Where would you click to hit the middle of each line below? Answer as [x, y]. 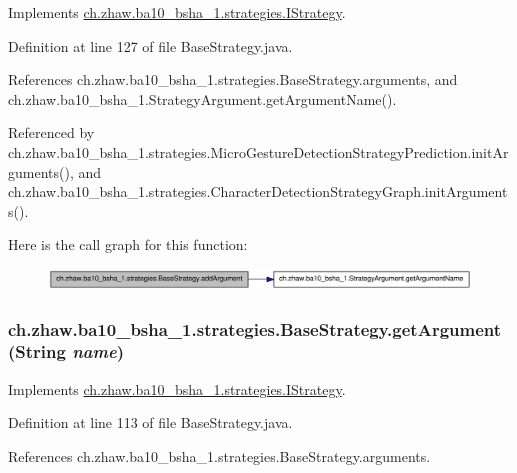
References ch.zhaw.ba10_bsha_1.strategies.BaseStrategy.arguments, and [233, 79]
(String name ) [66, 351]
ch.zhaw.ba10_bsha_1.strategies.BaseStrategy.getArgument [255, 328]
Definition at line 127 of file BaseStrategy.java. [150, 45]
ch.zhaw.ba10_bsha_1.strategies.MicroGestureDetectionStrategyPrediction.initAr [258, 151]
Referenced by [51, 132]
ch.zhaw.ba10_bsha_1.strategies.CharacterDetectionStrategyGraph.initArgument [258, 191]
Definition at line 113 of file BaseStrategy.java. [150, 422]
